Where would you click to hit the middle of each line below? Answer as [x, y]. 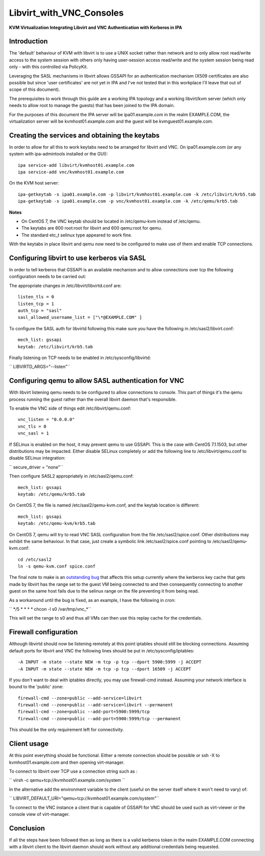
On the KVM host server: [34, 183]
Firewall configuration [43, 632]
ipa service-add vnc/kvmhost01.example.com [71, 172]
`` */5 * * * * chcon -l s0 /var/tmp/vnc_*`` [50, 609]
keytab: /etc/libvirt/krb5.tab [55, 347]
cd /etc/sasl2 [35, 559]
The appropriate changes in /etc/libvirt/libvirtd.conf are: [65, 285]
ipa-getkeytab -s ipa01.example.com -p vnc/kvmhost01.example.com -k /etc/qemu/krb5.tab [128, 201]
